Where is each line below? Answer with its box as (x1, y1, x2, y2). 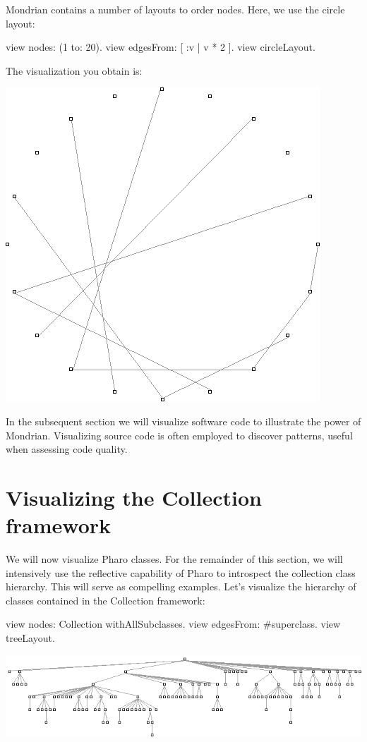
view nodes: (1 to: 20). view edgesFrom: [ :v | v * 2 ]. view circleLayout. (6, 39, 315, 54)
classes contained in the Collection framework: (6, 592, 205, 607)
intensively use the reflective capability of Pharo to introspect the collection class (6, 565, 356, 580)
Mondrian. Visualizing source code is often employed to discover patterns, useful (6, 427, 353, 442)
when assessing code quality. (6, 442, 128, 456)
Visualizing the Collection (6, 482, 262, 511)
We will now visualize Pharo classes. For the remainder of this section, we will (6, 552, 343, 566)
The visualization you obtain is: (6, 63, 143, 78)
